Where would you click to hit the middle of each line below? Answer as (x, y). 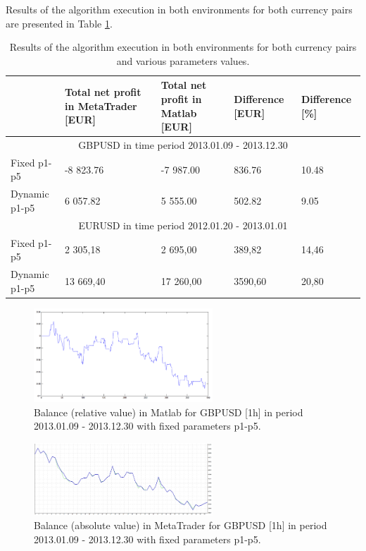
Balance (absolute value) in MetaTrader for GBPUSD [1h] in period (181, 525)
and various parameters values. (183, 60)
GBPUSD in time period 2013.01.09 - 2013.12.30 (183, 145)
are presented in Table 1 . (59, 23)
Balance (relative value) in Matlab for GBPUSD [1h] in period (169, 412)
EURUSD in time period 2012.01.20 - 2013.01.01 (183, 225)
